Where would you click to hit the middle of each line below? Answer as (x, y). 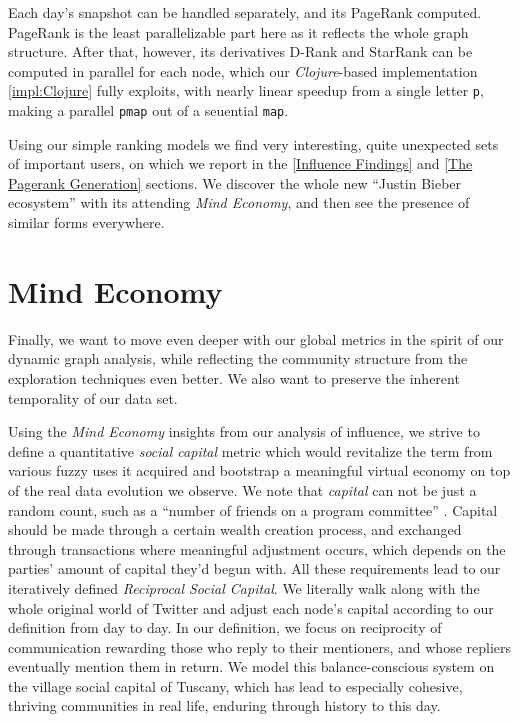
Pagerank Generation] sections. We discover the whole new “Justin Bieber (235, 182)
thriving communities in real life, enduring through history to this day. (224, 705)
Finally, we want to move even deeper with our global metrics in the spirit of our (256, 338)
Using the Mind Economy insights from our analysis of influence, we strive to (244, 431)
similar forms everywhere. (86, 222)
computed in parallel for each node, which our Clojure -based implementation (243, 70)
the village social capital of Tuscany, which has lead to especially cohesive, (235, 685)
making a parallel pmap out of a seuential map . (148, 110)
